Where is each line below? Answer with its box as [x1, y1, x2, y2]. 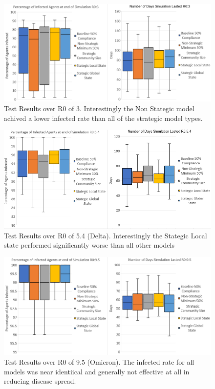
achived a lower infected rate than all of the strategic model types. [4, 113, 203, 123]
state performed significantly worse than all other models [4, 240, 174, 250]
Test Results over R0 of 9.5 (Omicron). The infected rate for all [4, 356, 194, 367]
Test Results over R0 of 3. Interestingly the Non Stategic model [4, 103, 194, 113]
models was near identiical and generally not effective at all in [4, 366, 190, 376]
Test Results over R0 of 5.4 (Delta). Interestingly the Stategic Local [4, 230, 207, 240]
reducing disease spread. [4, 376, 76, 386]
